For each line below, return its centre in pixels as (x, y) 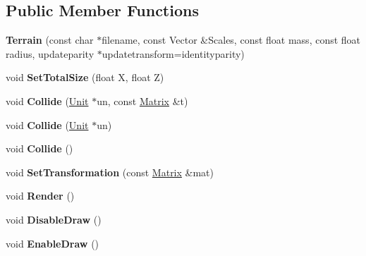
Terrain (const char (50, 40)
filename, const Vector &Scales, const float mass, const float (231, 40)
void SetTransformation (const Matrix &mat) (110, 172)
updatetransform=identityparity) (173, 53)
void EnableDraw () (53, 243)
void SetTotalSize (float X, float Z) (85, 77)
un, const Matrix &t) (142, 100)
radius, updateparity (50, 53)
